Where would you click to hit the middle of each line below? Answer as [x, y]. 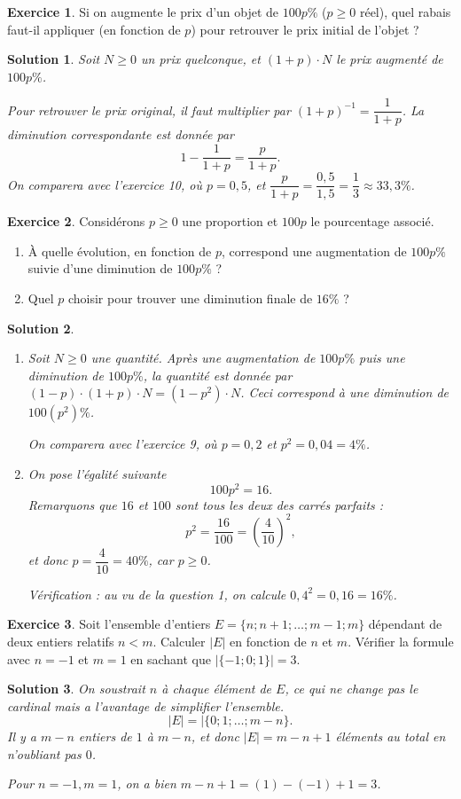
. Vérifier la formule [401, 641]
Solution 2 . [41, 328]
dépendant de [405, 624]
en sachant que [171, 658]
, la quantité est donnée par [218, 375]
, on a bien [147, 783]
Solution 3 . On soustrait [76, 689]
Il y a [22, 736]
